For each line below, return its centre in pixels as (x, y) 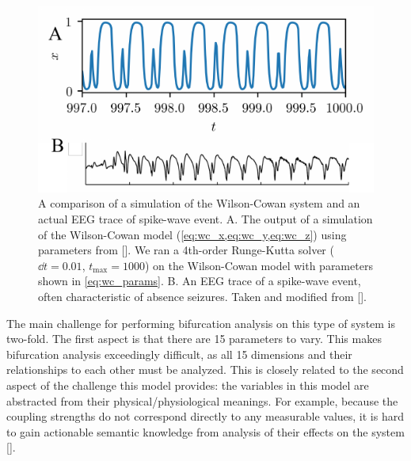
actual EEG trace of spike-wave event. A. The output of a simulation (205, 219)
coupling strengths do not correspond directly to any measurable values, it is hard (205, 416)
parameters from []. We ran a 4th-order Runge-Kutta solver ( (186, 250)
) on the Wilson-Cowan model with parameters (259, 265)
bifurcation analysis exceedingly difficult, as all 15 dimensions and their (179, 354)
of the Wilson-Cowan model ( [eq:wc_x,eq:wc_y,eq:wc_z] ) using (192, 234)
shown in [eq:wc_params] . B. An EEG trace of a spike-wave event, (200, 281)
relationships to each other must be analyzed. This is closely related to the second (205, 370)
